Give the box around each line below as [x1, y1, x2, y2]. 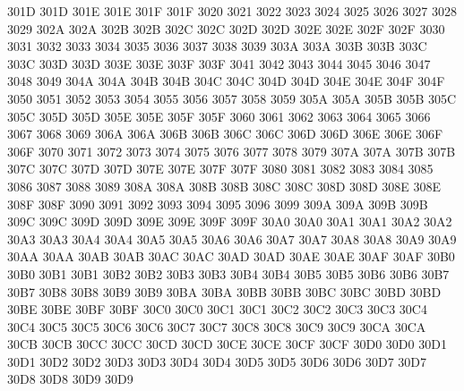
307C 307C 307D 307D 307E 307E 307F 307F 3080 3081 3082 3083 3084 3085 [7, 159, 434, 178]
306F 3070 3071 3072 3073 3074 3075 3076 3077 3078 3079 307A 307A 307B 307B [7, 141, 456, 160]
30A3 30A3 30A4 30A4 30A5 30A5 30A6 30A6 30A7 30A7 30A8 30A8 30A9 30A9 [7, 229, 457, 248]
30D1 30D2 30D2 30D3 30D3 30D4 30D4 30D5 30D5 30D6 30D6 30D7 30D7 [7, 352, 426, 370]
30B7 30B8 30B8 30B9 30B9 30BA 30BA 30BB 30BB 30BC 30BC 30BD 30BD [7, 282, 442, 301]
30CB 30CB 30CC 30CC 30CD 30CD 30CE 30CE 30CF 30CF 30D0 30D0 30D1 [7, 335, 447, 353]
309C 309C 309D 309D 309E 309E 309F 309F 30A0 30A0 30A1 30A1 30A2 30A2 [7, 212, 452, 231]
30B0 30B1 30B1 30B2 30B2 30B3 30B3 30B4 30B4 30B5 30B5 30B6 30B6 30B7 [7, 264, 450, 283]
